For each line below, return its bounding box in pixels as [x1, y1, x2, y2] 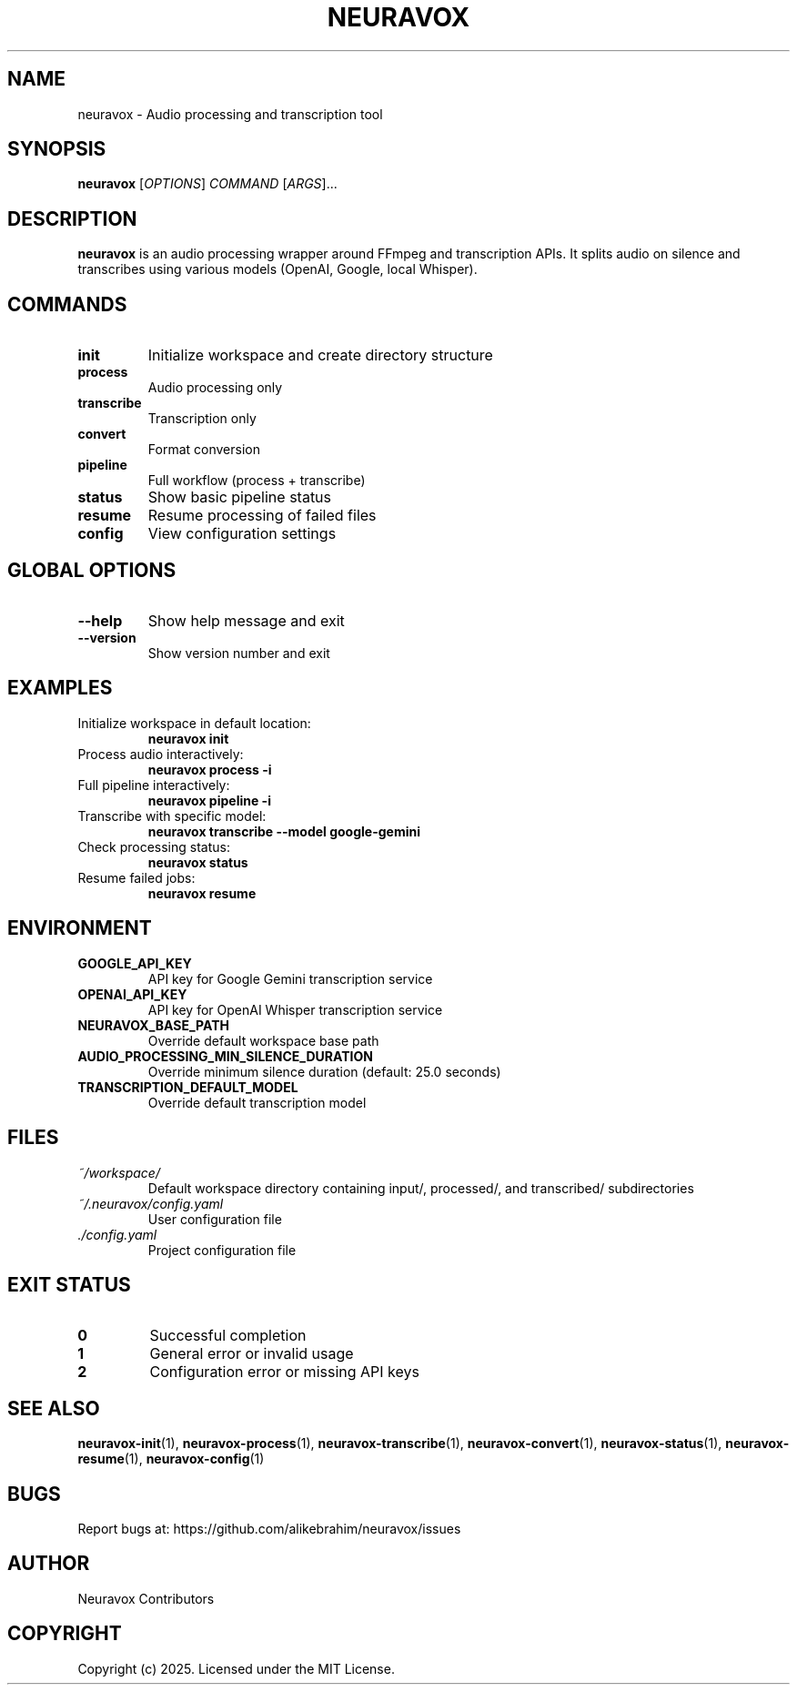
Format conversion [147, 441, 260, 458]
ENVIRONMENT [7, 917, 152, 940]
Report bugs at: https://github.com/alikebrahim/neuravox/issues [77, 1521, 461, 1537]
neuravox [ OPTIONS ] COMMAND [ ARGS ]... [77, 176, 338, 192]
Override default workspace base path [147, 1032, 379, 1049]
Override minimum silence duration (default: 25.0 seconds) [147, 1063, 501, 1079]
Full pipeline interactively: [77, 776, 230, 793]
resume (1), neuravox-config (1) [77, 1451, 265, 1467]
